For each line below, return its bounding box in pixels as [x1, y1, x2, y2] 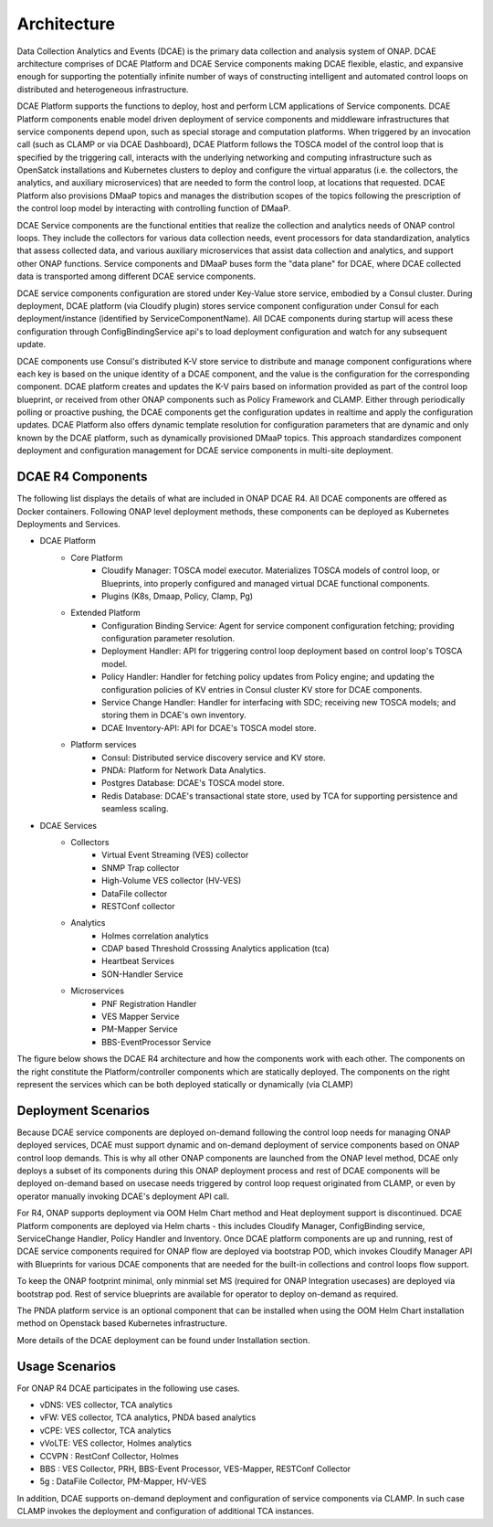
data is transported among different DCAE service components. [16, 270, 257, 282]
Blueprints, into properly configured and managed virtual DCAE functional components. [101, 578, 430, 589]
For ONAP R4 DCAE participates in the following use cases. [16, 1383, 241, 1394]
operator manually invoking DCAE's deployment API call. [16, 1191, 230, 1202]
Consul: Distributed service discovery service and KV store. [101, 752, 326, 763]
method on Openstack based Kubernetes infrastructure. [16, 1318, 228, 1329]
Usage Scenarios [16, 1358, 116, 1374]
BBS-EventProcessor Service [101, 1036, 212, 1047]
